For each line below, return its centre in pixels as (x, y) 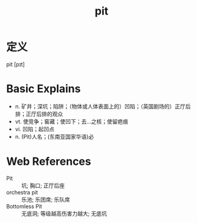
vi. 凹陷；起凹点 (35, 129)
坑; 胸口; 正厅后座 (43, 185)
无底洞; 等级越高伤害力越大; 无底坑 (64, 213)
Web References (49, 161)
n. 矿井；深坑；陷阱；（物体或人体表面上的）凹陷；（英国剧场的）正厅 (100, 106)
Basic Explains (44, 89)
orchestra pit (22, 192)
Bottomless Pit (24, 206)
